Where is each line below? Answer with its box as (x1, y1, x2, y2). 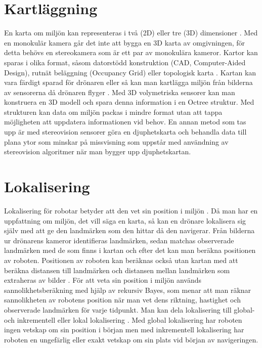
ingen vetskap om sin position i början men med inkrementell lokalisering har (4, 324, 244, 335)
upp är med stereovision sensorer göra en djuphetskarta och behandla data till (4, 126, 247, 137)
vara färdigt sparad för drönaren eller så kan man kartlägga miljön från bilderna (4, 77, 253, 88)
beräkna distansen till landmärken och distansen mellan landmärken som (4, 265, 230, 275)
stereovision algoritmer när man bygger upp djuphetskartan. (4, 146, 191, 157)
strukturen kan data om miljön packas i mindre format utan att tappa (4, 106, 223, 117)
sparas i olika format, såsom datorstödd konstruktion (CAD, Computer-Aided (4, 57, 246, 67)
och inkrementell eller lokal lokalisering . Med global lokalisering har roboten (4, 314, 242, 325)
